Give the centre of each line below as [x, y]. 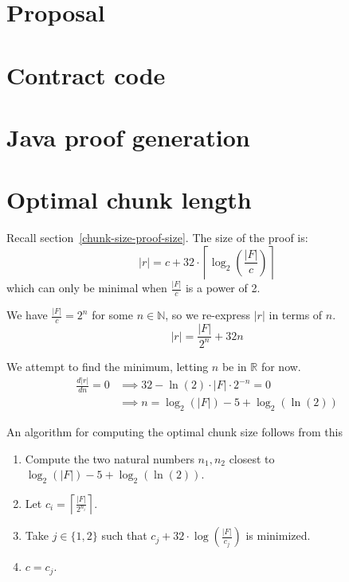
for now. [281, 366]
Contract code [86, 74]
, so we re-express [208, 315]
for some [112, 315]
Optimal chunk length [129, 199]
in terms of [296, 315]
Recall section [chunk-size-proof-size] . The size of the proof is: [157, 238]
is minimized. [278, 535]
